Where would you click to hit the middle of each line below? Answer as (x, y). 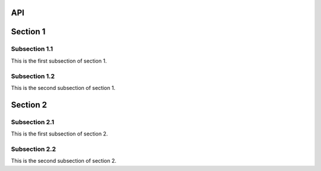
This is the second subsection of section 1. (63, 88)
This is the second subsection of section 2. (64, 161)
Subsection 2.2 (34, 149)
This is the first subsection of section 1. (59, 61)
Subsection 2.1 (33, 122)
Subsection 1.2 (33, 76)
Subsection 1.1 (32, 49)
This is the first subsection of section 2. (59, 134)
